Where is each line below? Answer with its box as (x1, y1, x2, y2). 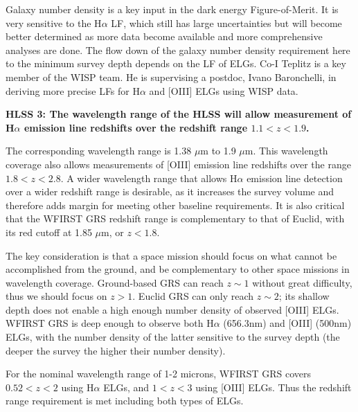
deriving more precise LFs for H (6, 83, 140, 98)
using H (61, 379, 94, 394)
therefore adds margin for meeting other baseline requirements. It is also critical (6, 197, 345, 212)
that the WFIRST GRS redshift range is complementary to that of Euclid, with (6, 211, 345, 226)
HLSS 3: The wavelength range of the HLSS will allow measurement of (6, 107, 352, 121)
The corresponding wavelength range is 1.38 (6, 143, 192, 158)
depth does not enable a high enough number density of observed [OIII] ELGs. (6, 302, 339, 316)
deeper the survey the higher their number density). (6, 343, 226, 357)
